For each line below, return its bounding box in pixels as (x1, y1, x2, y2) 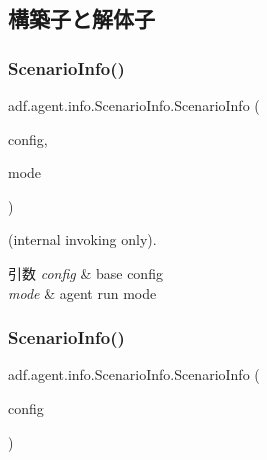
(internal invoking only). (8, 229, 157, 250)
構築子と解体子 (8, 3, 155, 34)
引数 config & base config (8, 262, 163, 283)
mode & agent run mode (8, 282, 157, 303)
